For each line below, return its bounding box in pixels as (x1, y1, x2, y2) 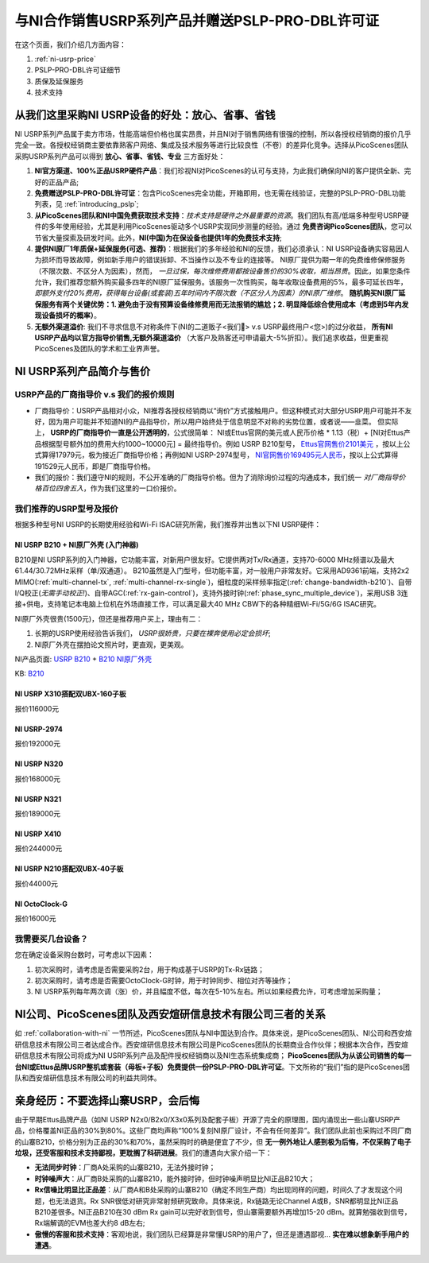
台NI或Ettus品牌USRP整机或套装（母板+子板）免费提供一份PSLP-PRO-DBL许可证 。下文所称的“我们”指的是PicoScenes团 (14, 1062, 411, 1071)
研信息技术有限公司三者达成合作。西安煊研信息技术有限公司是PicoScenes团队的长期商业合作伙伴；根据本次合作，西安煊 (14, 1040, 408, 1049)
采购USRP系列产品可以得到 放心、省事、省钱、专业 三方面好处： (14, 151, 226, 161)
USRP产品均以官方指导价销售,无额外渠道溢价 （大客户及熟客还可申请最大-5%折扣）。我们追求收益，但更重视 (34, 333, 388, 343)
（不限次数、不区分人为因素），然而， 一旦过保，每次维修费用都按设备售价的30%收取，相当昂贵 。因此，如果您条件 (34, 266, 411, 276)
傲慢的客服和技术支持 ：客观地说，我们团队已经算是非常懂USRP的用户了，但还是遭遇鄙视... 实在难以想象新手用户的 (34, 1229, 409, 1239)
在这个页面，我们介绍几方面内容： (14, 40, 126, 49)
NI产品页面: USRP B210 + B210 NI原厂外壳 (14, 654, 153, 664)
